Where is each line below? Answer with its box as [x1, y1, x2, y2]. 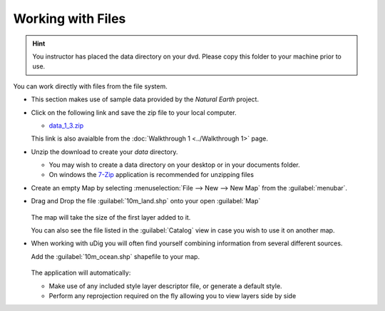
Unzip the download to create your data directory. [31, 147, 178, 156]
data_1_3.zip [48, 121, 84, 130]
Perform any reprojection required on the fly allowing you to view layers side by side [48, 291, 297, 300]
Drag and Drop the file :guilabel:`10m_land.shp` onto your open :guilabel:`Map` [31, 197, 261, 205]
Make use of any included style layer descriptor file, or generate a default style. [48, 282, 282, 290]
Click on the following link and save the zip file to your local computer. [31, 108, 237, 117]
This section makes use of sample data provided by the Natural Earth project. [31, 95, 260, 103]
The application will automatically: [31, 268, 131, 277]
